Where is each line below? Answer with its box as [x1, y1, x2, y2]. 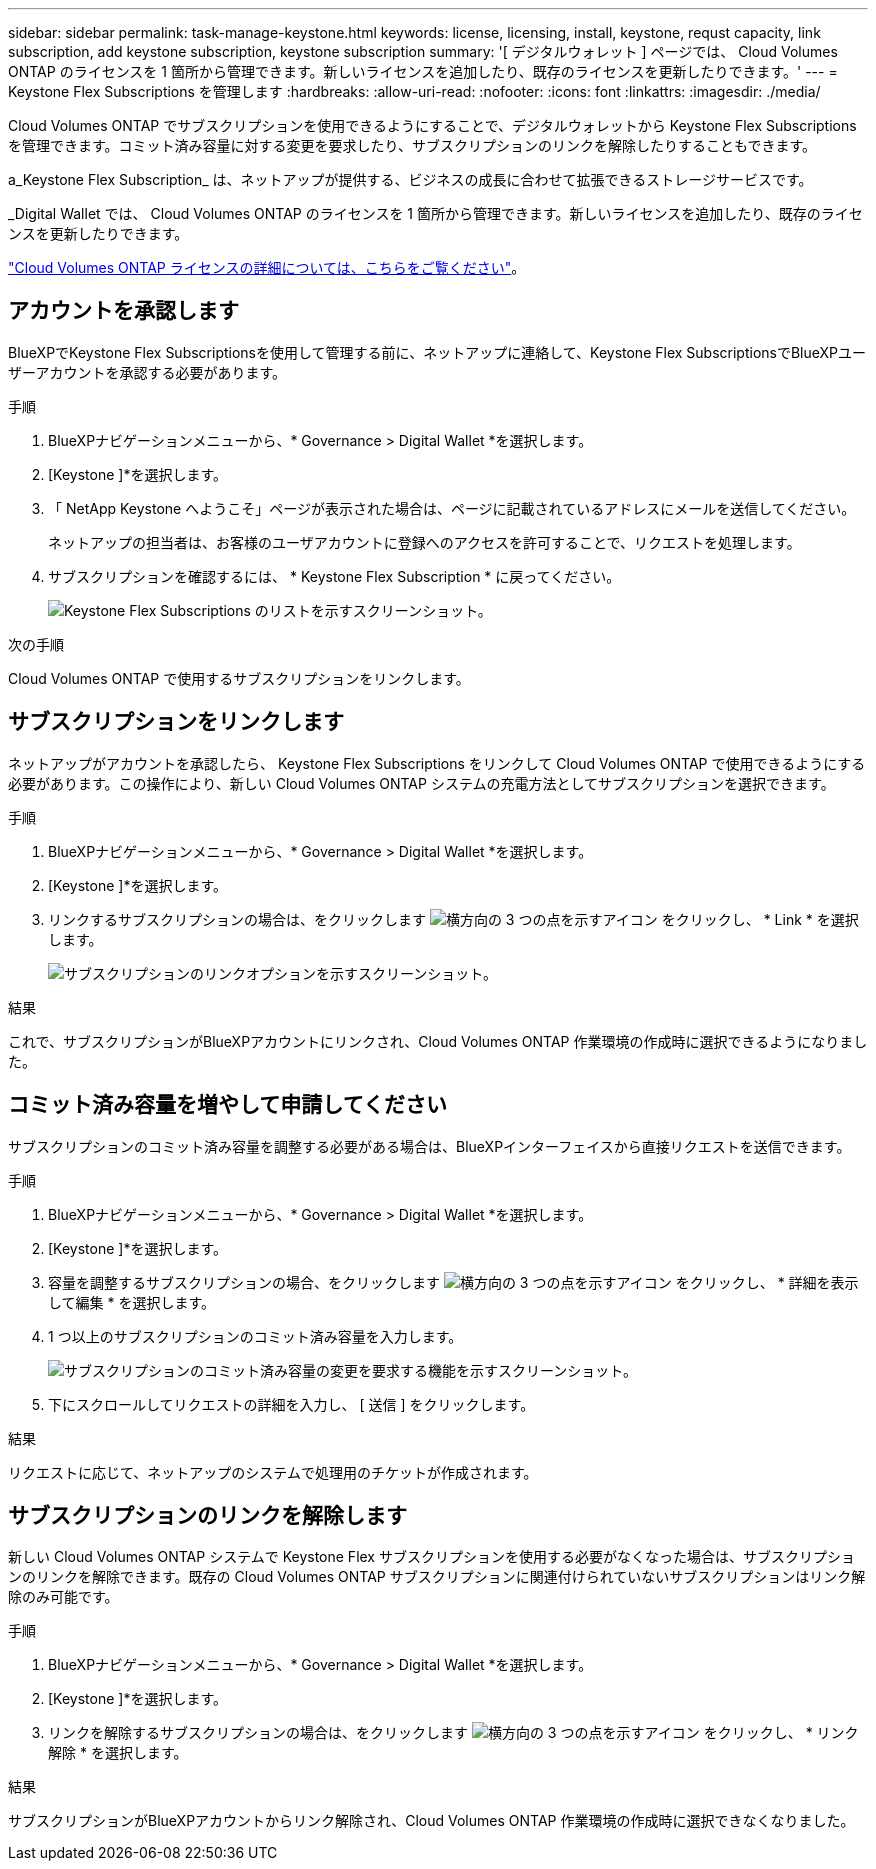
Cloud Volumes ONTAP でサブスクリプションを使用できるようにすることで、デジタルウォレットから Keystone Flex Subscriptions [8, 117, 857, 134]
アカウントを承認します [8, 298, 239, 324]
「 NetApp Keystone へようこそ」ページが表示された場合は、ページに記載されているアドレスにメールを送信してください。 [48, 499, 856, 517]
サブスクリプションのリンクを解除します [8, 1502, 407, 1528]
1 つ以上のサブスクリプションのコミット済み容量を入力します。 [48, 1327, 463, 1345]
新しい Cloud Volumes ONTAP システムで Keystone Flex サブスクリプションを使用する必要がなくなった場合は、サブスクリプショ [8, 1548, 855, 1566]
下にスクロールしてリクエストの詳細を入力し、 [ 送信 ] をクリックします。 [48, 1395, 535, 1413]
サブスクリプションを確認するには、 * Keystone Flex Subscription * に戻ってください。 [48, 567, 621, 585]
